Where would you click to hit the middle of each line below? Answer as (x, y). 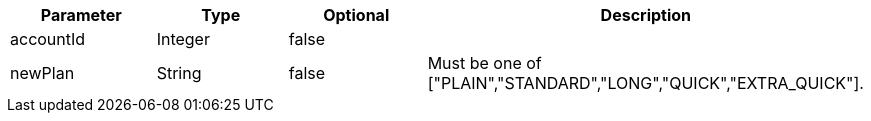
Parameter (81, 15)
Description (646, 15)
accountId (48, 39)
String (179, 73)
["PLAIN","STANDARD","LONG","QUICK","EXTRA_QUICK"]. (645, 83)
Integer (183, 39)
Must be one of (484, 63)
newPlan (42, 73)
